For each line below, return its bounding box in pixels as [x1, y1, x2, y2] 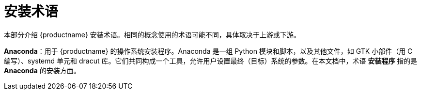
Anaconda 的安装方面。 [4, 66, 80, 75]
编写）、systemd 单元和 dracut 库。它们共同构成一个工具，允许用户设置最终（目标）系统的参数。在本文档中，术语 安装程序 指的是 [4, 56, 418, 65]
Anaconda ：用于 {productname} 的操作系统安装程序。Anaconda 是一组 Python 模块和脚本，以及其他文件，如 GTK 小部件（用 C [4, 47, 413, 55]
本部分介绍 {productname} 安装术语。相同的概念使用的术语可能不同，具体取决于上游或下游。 [4, 30, 300, 39]
